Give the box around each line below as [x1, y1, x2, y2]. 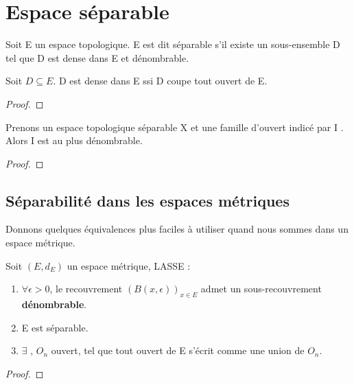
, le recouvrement [49, 281, 123, 296]
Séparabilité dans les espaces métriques [5, 189, 290, 211]
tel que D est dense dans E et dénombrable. [5, 50, 189, 65]
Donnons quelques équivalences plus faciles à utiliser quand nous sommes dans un [5, 222, 349, 236]
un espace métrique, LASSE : [67, 258, 191, 272]
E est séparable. [21, 320, 88, 334]
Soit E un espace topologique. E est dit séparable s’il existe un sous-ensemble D [5, 37, 340, 51]
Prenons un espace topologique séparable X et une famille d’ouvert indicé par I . [5, 119, 344, 134]
